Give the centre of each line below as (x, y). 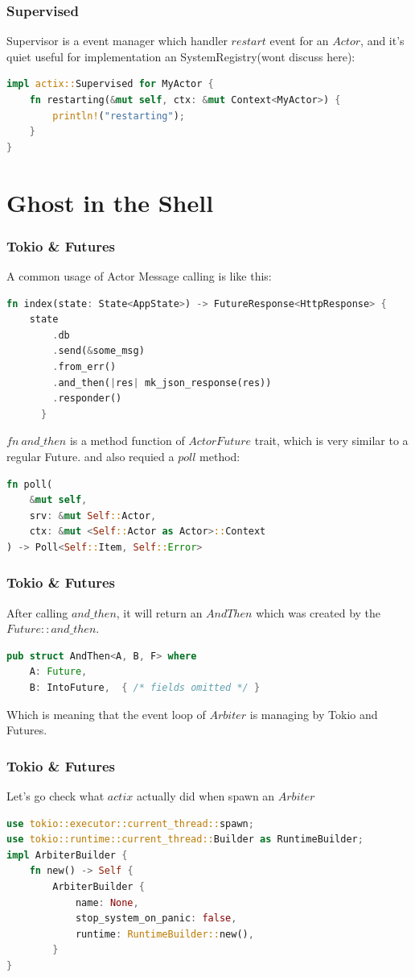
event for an (299, 41)
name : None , (107, 902)
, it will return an (159, 612)
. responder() (87, 399)
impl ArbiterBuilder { (67, 855)
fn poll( (30, 484)
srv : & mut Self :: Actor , (93, 516)
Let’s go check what (55, 796)
